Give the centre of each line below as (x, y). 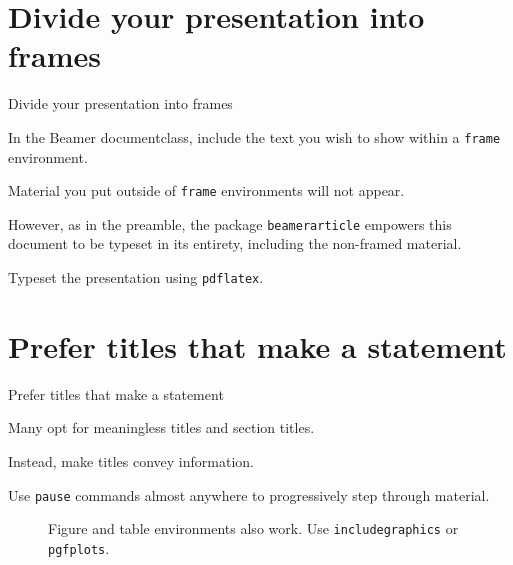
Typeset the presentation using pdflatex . (136, 277)
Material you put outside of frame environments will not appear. (206, 190)
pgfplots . (79, 547)
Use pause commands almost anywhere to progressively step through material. (249, 494)
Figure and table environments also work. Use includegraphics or (253, 528)
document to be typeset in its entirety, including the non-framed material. (235, 243)
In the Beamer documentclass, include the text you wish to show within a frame (254, 136)
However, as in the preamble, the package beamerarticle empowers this (230, 223)
